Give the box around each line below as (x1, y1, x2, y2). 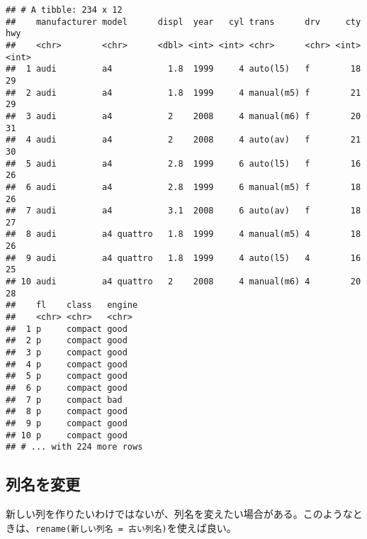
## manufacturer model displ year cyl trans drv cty (6, 16, 361, 27)
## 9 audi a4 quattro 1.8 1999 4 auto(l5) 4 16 (6, 252, 361, 263)
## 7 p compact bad (6, 394, 123, 405)
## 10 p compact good (6, 430, 128, 440)
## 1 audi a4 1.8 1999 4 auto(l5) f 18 (6, 64, 361, 74)
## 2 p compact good (6, 335, 128, 346)
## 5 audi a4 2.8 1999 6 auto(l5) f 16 (6, 158, 361, 169)
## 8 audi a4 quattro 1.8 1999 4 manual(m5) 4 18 (6, 229, 361, 240)
